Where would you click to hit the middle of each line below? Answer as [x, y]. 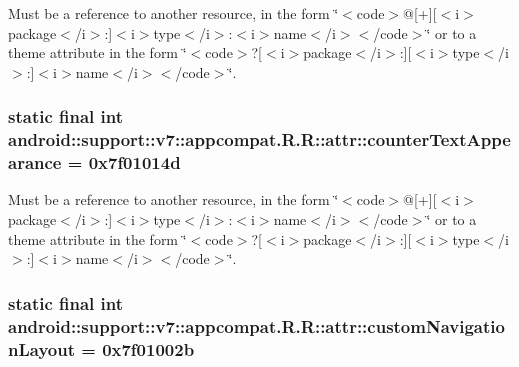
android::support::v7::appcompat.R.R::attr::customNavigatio [256, 325]
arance [35, 162]
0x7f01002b [148, 348]
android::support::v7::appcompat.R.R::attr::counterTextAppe [259, 139]
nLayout [41, 348]
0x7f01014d [134, 162]
